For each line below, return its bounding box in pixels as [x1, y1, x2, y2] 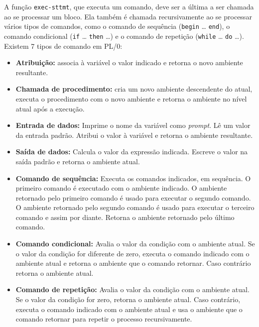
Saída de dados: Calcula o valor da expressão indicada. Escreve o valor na [15, 146, 248, 157]
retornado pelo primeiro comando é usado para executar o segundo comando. [15, 192, 251, 203]
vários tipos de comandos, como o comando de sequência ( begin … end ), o [4, 21, 230, 31]
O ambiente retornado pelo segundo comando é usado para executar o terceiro [15, 202, 255, 213]
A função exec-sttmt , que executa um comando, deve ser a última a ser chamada [4, 1, 254, 11]
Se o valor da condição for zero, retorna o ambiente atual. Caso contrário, [15, 294, 241, 305]
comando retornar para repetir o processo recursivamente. [15, 314, 192, 324]
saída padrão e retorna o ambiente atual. [15, 156, 140, 166]
